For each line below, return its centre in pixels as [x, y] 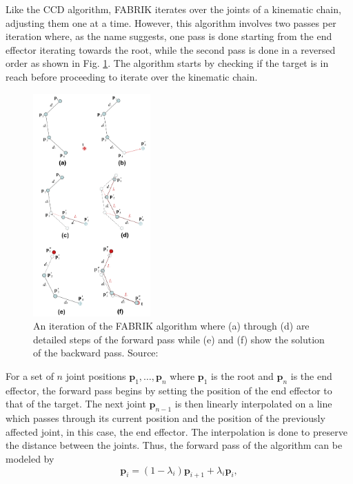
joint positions [96, 376]
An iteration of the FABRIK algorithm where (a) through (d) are [171, 326]
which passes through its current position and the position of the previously [165, 418]
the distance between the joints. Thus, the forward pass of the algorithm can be [174, 445]
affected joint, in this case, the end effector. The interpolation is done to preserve [176, 431]
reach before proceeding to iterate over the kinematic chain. [132, 76]
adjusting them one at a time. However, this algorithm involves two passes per [171, 22]
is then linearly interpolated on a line [253, 404]
